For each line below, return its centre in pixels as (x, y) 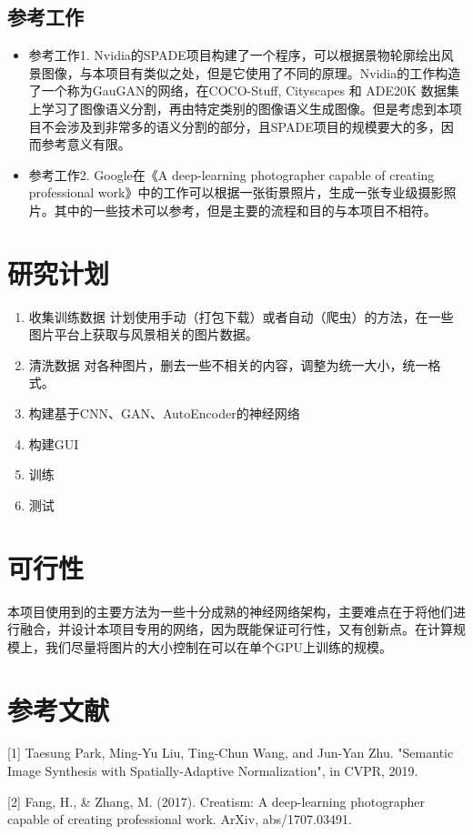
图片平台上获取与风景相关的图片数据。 (143, 334)
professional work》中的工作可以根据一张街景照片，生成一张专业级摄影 (236, 192)
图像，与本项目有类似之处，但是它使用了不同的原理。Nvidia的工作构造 (251, 72)
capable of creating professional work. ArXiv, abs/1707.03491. (180, 819)
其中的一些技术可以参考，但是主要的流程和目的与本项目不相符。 (245, 210)
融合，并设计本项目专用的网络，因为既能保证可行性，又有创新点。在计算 (236, 629)
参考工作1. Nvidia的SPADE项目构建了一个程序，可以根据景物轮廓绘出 (235, 55)
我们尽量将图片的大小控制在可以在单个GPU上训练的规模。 (219, 646)
